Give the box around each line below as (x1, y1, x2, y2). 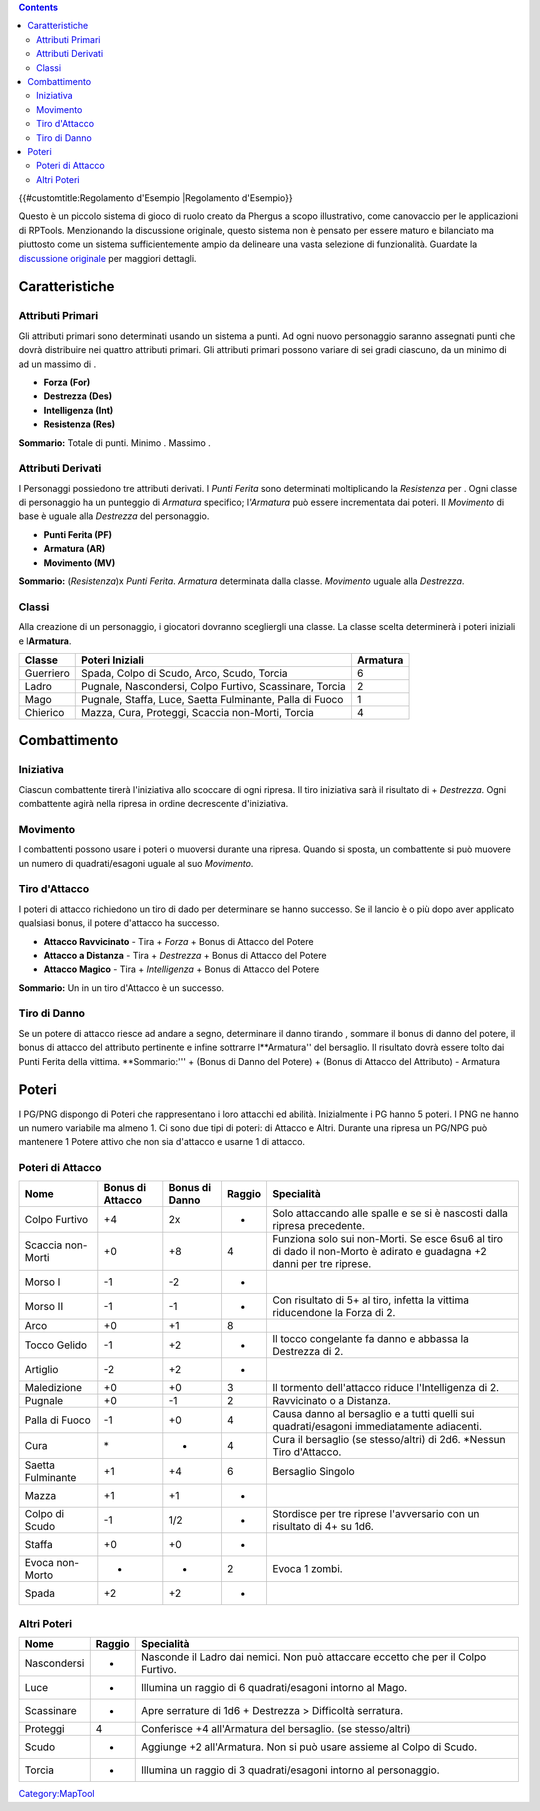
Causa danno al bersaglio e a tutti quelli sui (271, 1407, 475, 1421)
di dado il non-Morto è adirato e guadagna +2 (271, 1245, 487, 1259)
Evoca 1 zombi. (271, 1562, 344, 1576)
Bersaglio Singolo (271, 1465, 355, 1479)
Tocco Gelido (24, 1338, 88, 1352)
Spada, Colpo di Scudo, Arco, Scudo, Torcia (80, 666, 289, 680)
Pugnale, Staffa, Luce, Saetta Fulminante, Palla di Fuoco (80, 692, 344, 706)
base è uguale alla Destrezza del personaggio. (18, 510, 210, 522)
